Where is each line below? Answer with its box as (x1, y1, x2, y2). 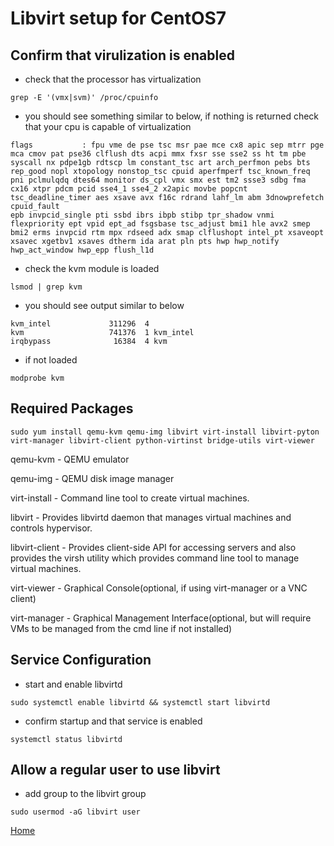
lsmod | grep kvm (10, 282, 83, 292)
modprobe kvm (10, 373, 65, 383)
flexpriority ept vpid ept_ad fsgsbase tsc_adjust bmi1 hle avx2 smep (10, 219, 311, 229)
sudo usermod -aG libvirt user (10, 807, 141, 817)
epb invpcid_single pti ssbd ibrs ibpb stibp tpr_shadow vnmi (10, 210, 275, 220)
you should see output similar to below (24, 300, 185, 311)
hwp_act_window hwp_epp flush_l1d (10, 245, 155, 255)
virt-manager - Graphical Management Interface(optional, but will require (10, 612, 312, 624)
